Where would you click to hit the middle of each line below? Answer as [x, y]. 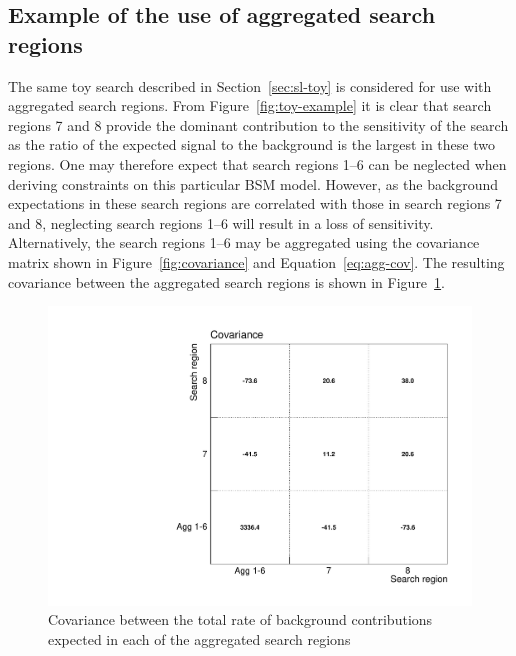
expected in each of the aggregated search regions [199, 638]
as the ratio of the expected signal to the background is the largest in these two [251, 144]
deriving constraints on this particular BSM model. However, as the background [253, 183]
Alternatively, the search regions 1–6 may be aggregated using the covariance [244, 242]
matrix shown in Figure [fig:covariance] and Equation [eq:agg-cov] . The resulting [256, 261]
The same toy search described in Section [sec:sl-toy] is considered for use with [250, 85]
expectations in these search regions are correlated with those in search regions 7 [255, 203]
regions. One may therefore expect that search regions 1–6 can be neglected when [257, 163]
